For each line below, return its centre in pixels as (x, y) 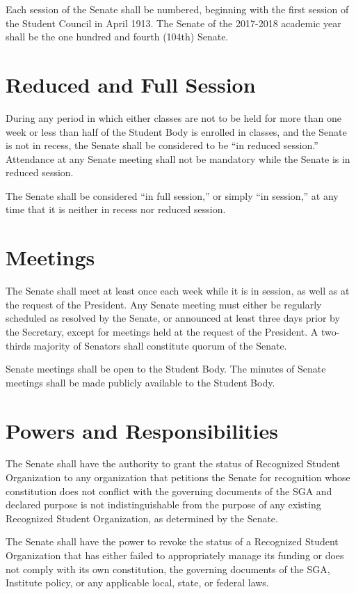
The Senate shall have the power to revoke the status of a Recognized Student (172, 541)
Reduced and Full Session (131, 84)
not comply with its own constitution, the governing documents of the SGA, (168, 569)
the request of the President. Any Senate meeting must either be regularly (164, 304)
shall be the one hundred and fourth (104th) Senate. (117, 37)
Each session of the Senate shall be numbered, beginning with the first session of (177, 9)
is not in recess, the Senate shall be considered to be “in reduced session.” (162, 145)
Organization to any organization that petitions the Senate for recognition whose (178, 477)
